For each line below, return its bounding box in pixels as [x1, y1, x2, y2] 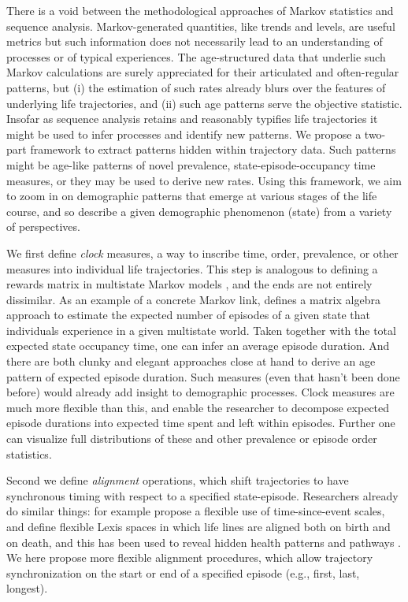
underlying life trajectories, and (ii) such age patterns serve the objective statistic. [6, 95, 402, 111]
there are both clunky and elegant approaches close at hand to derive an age [6, 353, 376, 370]
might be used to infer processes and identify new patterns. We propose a [6, 125, 362, 142]
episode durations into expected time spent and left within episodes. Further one [6, 414, 395, 431]
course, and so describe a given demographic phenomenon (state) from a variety [6, 203, 392, 219]
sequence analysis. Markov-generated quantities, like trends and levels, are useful [6, 17, 395, 34]
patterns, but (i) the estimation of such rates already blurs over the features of [6, 79, 386, 95]
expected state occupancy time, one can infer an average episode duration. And [6, 337, 390, 354]
